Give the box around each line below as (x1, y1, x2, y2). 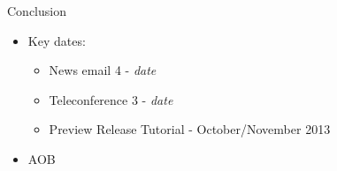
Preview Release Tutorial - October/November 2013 (49, 120, 331, 138)
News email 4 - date (49, 61, 157, 79)
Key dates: (27, 31, 86, 49)
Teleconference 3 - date (49, 90, 173, 108)
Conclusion (7, 2, 66, 19)
